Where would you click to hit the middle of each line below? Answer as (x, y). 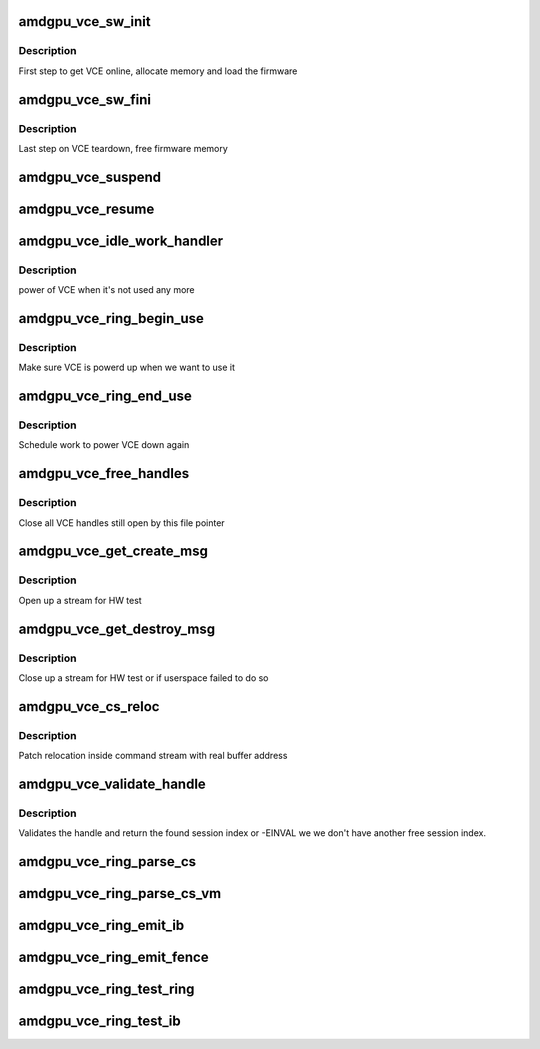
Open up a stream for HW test (80, 600)
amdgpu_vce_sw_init (84, 21)
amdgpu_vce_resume (86, 208)
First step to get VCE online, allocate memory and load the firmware (158, 71)
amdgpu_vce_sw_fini (85, 99)
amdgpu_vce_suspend (90, 176)
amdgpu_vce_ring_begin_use (111, 318)
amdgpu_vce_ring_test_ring (106, 989)
